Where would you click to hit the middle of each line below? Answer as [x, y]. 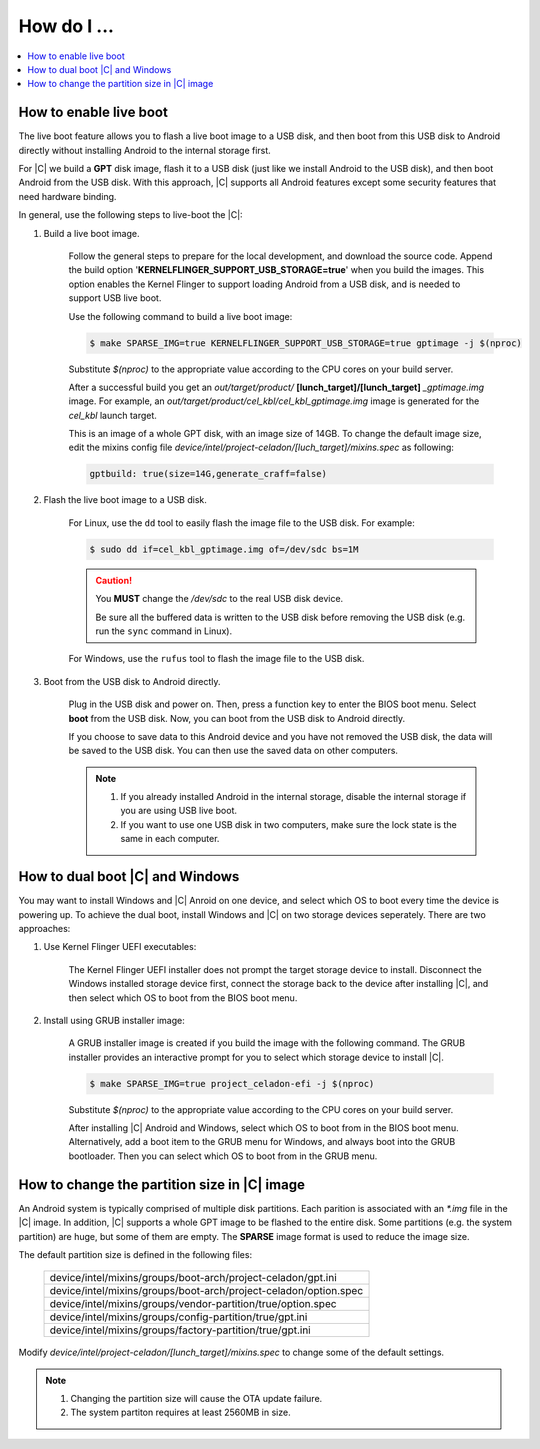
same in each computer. [170, 839]
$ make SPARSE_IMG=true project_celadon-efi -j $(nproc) [232, 1083]
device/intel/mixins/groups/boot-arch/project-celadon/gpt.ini [193, 1278]
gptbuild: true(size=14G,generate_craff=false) [208, 474]
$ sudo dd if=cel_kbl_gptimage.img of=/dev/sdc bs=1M [224, 549]
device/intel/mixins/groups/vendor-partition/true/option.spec [193, 1304]
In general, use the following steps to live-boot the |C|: [131, 215]
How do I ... [66, 26]
